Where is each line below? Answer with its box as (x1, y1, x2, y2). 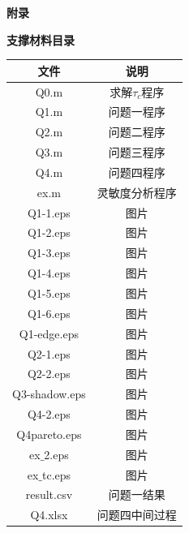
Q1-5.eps (27, 284, 71, 301)
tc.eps (41, 466, 71, 483)
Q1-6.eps (27, 304, 71, 321)
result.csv (25, 486, 73, 503)
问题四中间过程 (97, 506, 177, 523)
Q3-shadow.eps (12, 385, 86, 402)
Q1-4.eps (27, 264, 71, 282)
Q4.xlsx (30, 506, 68, 523)
